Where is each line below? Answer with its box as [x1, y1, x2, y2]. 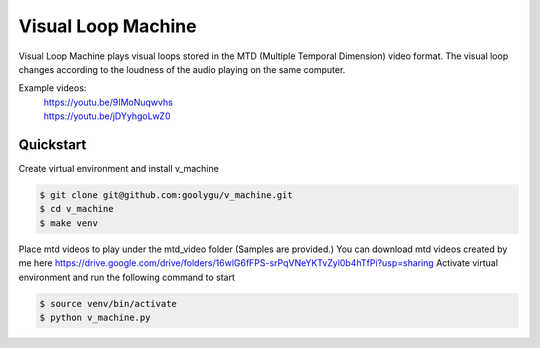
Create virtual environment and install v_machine [18, 163, 219, 175]
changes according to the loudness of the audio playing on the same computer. [18, 63, 346, 75]
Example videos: [18, 82, 87, 94]
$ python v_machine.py [39, 311, 151, 323]
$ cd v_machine [39, 203, 114, 215]
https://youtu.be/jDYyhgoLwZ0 [43, 110, 171, 122]
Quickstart [18, 136, 87, 153]
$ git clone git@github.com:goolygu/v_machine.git [39, 190, 294, 200]
